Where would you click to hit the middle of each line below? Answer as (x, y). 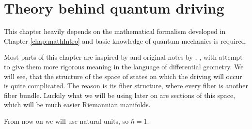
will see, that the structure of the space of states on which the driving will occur (123, 76)
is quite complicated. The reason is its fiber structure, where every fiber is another (126, 86)
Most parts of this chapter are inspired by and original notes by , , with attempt (123, 57)
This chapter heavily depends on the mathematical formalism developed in (115, 31)
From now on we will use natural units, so (66, 121)
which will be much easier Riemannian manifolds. (77, 105)
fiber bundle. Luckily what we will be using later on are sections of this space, (120, 95)
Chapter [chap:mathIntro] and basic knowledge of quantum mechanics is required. (126, 40)
